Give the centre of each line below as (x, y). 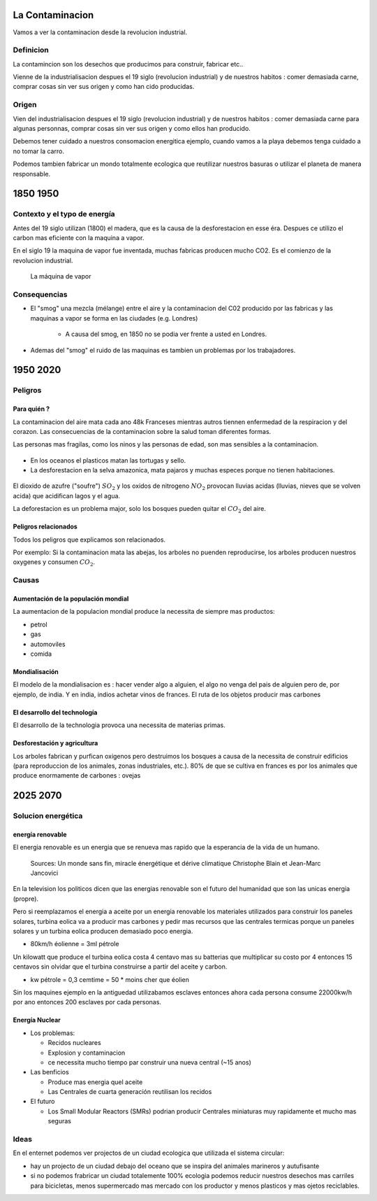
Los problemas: (53, 1033)
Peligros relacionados (45, 527)
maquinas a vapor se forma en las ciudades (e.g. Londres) (114, 318)
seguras (59, 1121)
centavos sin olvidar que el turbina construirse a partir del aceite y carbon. (120, 967)
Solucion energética (48, 816)
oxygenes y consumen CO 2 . (54, 563)
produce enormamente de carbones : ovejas (77, 775)
